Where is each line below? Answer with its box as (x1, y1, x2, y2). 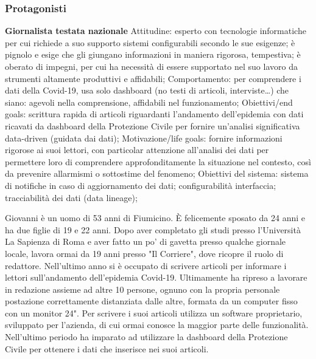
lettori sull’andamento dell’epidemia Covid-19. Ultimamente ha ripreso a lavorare (5, 271, 307, 284)
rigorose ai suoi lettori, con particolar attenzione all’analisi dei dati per (5, 143, 269, 156)
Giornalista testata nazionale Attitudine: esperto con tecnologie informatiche (5, 24, 306, 37)
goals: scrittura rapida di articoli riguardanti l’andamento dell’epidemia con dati (5, 108, 304, 120)
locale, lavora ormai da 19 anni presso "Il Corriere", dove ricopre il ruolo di (5, 247, 284, 259)
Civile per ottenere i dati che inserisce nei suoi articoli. (5, 342, 209, 355)
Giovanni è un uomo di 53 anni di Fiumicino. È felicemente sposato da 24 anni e (5, 211, 305, 224)
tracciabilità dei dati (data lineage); (5, 191, 138, 203)
